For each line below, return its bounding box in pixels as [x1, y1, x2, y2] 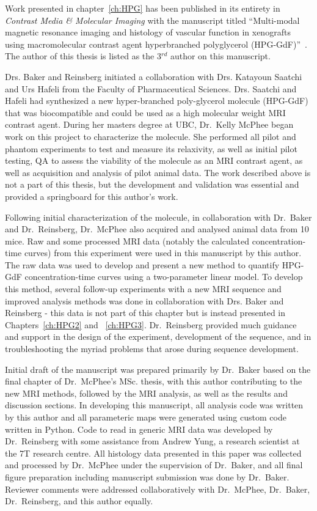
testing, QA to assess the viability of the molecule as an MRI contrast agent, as [5, 154, 303, 167]
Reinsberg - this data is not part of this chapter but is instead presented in [5, 306, 286, 319]
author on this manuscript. [170, 50, 271, 62]
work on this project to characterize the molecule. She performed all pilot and [5, 130, 296, 142]
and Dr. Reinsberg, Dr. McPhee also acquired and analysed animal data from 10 [5, 222, 309, 235]
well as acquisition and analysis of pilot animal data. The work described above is [5, 166, 311, 178]
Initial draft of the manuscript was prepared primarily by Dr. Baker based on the [5, 362, 311, 375]
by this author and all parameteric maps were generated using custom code [5, 411, 286, 423]
